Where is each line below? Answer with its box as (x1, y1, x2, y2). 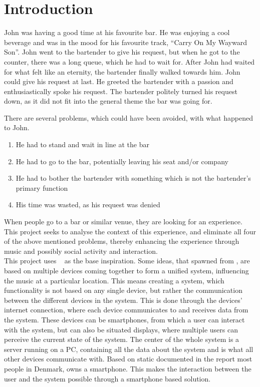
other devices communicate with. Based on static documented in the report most (4, 353, 252, 364)
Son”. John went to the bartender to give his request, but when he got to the (4, 47, 240, 57)
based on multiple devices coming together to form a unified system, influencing (4, 265, 249, 275)
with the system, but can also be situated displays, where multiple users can (4, 324, 238, 334)
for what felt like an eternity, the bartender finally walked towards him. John (4, 66, 240, 77)
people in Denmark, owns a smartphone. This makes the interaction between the (4, 363, 251, 373)
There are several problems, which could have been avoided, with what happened (4, 112, 253, 123)
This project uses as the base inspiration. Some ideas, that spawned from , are (4, 255, 250, 266)
